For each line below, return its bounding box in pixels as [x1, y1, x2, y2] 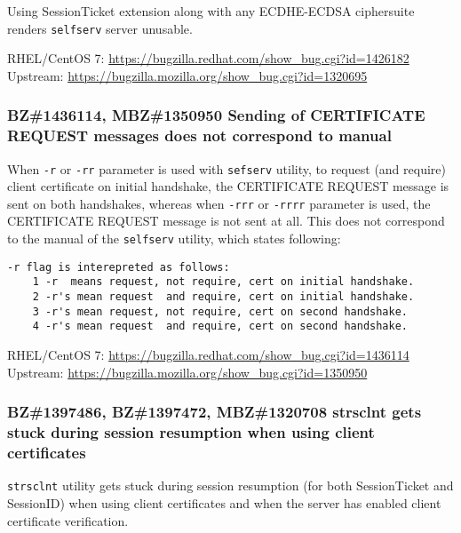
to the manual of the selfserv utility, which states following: [7, 229, 341, 248]
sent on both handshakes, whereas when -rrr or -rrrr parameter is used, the [7, 194, 431, 212]
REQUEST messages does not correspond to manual [7, 124, 392, 147]
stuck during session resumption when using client [7, 421, 375, 443]
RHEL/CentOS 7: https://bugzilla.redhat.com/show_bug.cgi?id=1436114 [7, 346, 409, 364]
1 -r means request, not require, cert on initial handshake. [32, 275, 415, 289]
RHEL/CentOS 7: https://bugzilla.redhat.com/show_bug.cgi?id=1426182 [7, 49, 409, 68]
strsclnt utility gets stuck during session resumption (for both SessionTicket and [7, 476, 454, 495]
